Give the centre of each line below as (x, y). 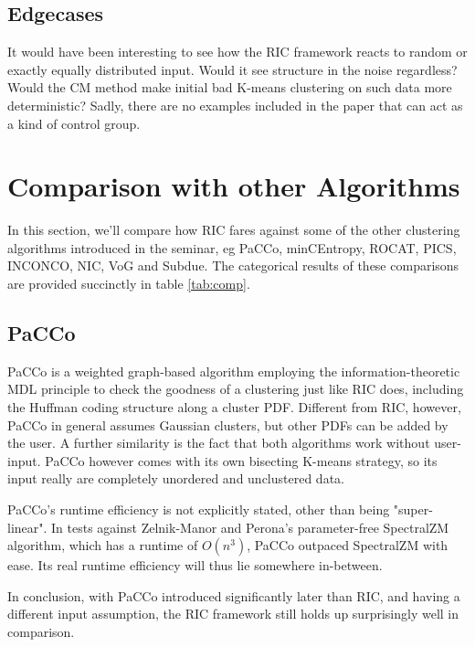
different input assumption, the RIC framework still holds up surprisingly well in (233, 614)
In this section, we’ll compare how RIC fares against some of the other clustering (234, 230)
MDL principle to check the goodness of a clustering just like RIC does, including (236, 389)
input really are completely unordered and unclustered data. (176, 478)
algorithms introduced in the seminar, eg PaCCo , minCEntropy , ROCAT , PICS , (232, 247)
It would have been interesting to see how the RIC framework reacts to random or (237, 52)
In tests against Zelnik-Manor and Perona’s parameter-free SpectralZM (250, 527)
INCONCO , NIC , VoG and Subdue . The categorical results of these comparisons (233, 265)
